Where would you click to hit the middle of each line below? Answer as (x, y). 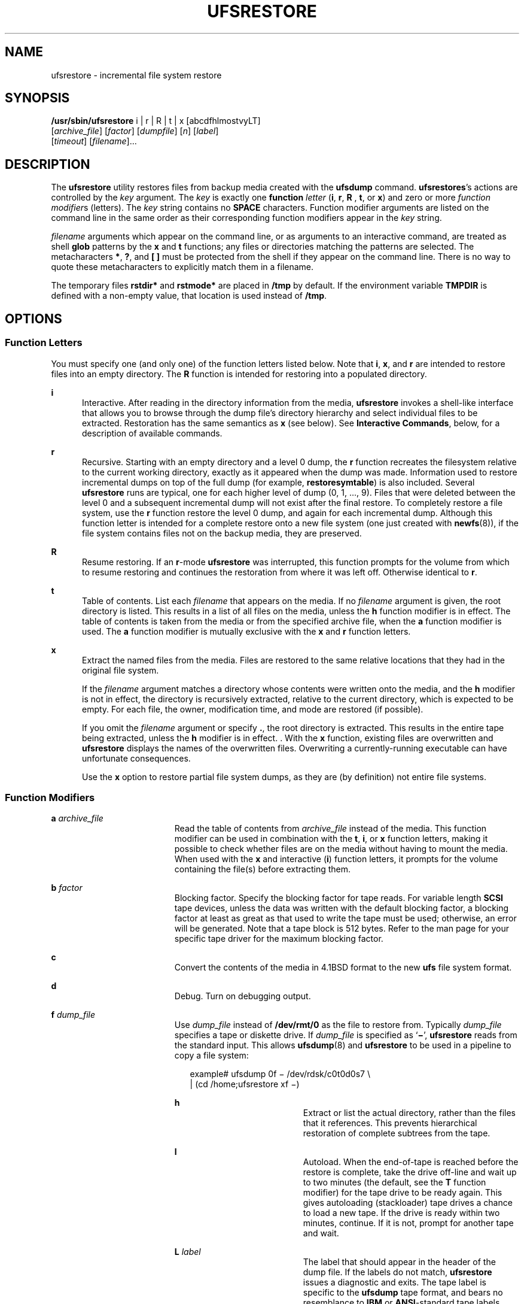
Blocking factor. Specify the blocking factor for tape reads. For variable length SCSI (339, 898)
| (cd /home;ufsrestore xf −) (245, 1084)
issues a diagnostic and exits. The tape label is (394, 1282)
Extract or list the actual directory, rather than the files (409, 1113)
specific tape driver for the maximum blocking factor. (279, 939)
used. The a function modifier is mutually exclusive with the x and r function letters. (246, 631)
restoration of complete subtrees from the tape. (397, 1133)
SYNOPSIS (37, 98)
